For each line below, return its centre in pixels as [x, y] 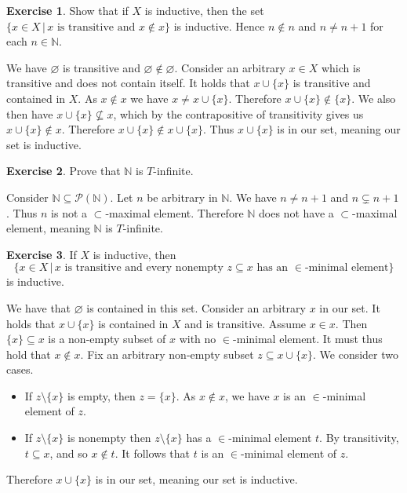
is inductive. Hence [219, 26]
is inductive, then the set [204, 10]
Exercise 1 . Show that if [67, 10]
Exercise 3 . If [42, 254]
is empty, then [101, 395]
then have [30, 113]
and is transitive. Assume [245, 323]
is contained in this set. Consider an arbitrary [196, 307]
